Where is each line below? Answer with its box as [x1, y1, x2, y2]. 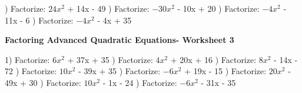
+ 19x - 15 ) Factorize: [184, 65, 267, 77]
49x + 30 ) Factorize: [5, 76, 81, 88]
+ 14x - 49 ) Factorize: [67, 2, 150, 14]
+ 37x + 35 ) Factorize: [67, 53, 153, 65]
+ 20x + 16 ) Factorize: [170, 53, 257, 65]
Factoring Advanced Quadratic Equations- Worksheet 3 [5, 34, 234, 46]
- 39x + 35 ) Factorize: [78, 65, 161, 77]
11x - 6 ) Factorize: [5, 14, 74, 26]
